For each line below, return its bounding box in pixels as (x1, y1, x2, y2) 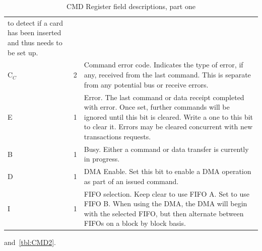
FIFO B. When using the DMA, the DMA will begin (84, 198, 247, 209)
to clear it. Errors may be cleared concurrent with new (84, 121, 253, 132)
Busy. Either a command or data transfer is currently (84, 143, 249, 154)
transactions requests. (84, 131, 151, 141)
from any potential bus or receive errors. (84, 79, 209, 90)
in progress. (84, 153, 120, 164)
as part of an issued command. (84, 176, 179, 186)
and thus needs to (8, 37, 62, 48)
